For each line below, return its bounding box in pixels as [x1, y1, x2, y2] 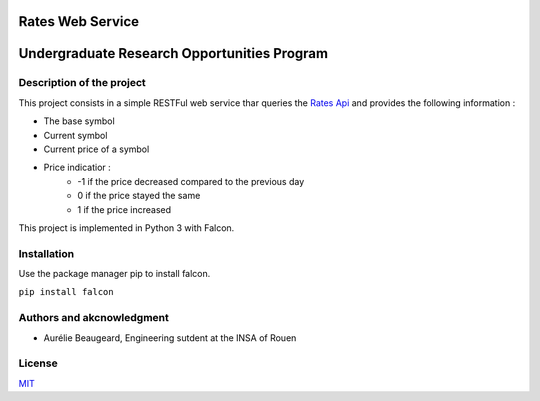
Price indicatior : [43, 161, 112, 174]
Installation [18, 246, 75, 260]
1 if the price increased [77, 203, 172, 215]
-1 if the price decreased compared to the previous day [77, 175, 305, 187]
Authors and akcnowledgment [18, 311, 170, 325]
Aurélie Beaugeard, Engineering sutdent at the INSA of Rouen [43, 331, 297, 344]
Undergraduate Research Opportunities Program [18, 45, 329, 62]
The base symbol [43, 115, 115, 127]
